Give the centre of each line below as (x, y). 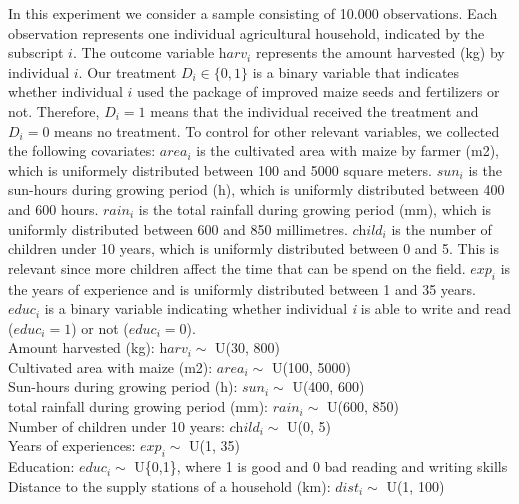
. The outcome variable (143, 52)
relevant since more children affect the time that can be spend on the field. (237, 267)
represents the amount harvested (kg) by (380, 52)
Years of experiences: (72, 445)
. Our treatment (127, 71)
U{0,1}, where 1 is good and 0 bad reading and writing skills (321, 466)
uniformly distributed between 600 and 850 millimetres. (178, 228)
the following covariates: (82, 150)
